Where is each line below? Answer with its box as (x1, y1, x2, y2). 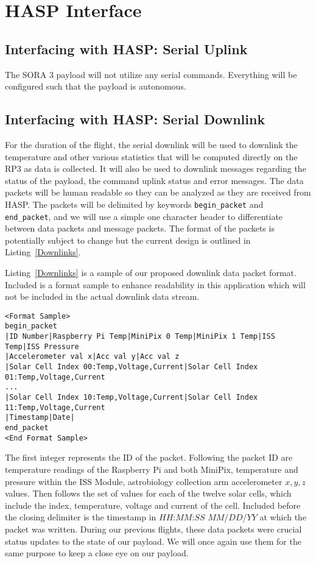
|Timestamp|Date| (5, 413, 75, 422)
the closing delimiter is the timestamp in (5, 511, 156, 523)
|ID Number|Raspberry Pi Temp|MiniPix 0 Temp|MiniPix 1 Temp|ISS (5, 332, 275, 341)
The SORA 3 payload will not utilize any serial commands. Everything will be (5, 68, 297, 80)
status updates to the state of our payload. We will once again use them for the (5, 534, 301, 547)
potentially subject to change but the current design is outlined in (5, 233, 251, 246)
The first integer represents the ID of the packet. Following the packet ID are (5, 451, 293, 464)
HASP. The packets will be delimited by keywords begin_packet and (5, 197, 264, 210)
